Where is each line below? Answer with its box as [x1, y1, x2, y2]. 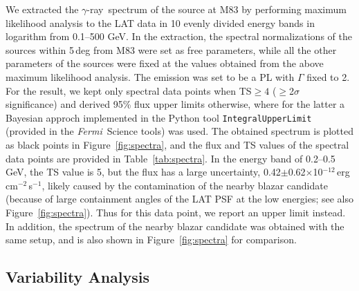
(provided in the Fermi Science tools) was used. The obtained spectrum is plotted [6, 124, 353, 138]
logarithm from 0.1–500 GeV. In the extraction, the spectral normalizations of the [6, 29, 352, 44]
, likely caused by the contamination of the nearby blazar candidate [42, 178, 328, 192]
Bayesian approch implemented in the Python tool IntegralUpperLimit [6, 110, 312, 124]
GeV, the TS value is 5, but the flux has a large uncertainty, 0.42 [6, 165, 281, 179]
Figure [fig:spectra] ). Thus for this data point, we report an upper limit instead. [6, 205, 346, 219]
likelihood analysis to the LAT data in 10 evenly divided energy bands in [6, 15, 315, 30]
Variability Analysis [6, 266, 150, 288]
